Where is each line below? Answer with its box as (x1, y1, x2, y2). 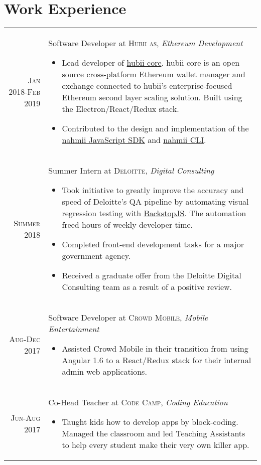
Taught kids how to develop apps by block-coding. (62, 416, 238, 428)
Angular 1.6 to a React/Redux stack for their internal (62, 354, 251, 366)
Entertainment (48, 323, 99, 335)
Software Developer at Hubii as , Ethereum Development (48, 37, 243, 49)
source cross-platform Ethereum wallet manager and (62, 68, 245, 80)
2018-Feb (9, 85, 41, 97)
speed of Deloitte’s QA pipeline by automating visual (62, 196, 249, 208)
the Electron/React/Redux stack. (62, 103, 179, 115)
